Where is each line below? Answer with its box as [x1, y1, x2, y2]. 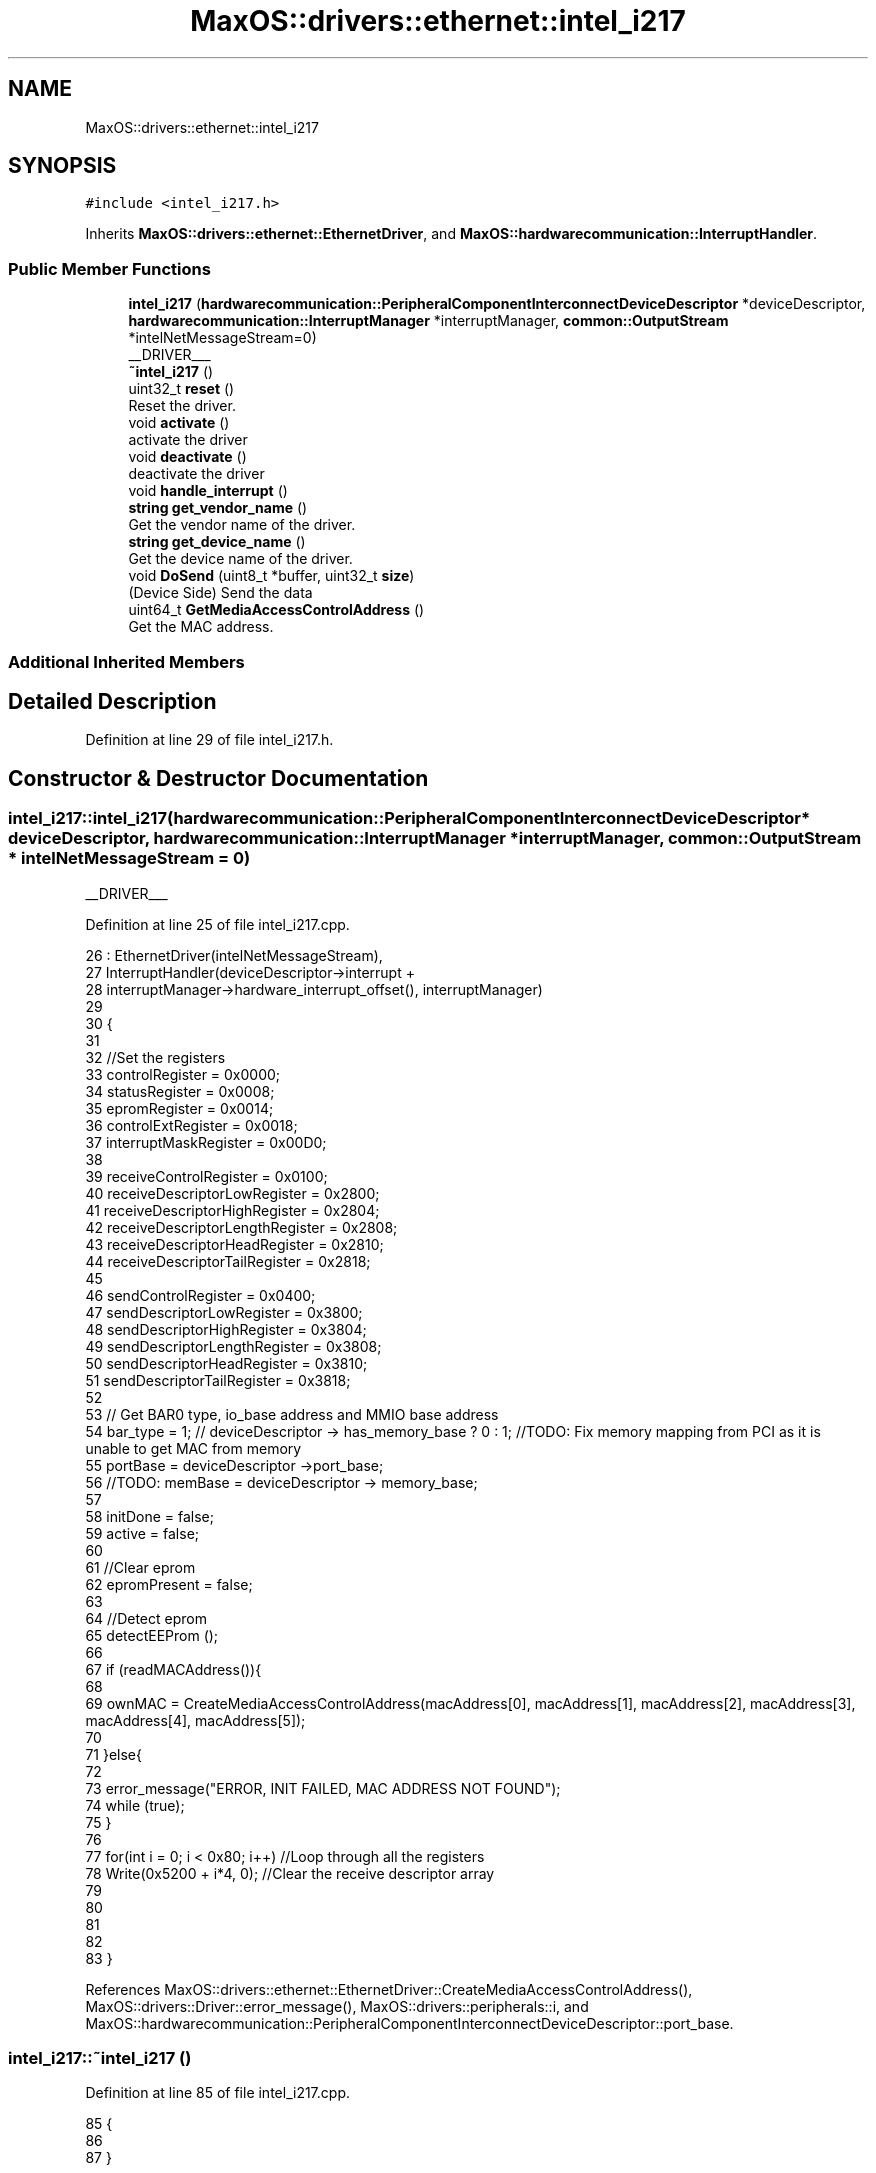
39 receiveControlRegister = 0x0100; [85, 1167, 328, 1185]
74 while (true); [85, 1796, 185, 1814]
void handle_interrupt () [128, 482, 288, 500]
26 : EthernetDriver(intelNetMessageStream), [85, 946, 383, 964]
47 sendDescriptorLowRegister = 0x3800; [85, 1303, 363, 1321]
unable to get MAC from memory [85, 1439, 302, 1457]
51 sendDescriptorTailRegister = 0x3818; [85, 1371, 351, 1389]
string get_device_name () [128, 533, 306, 551]
